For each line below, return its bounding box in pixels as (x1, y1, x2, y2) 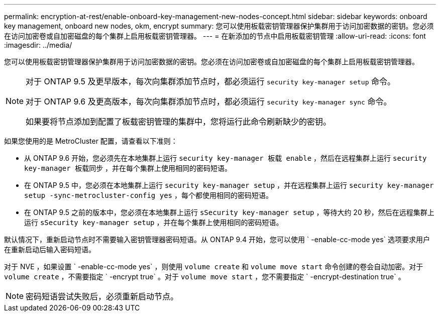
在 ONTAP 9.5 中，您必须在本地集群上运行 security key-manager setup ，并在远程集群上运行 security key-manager (24, 181, 434, 189)
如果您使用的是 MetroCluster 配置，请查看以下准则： (4, 137, 178, 145)
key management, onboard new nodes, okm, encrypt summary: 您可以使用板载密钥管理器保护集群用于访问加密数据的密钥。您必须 (4, 22, 434, 30)
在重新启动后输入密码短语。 (4, 245, 95, 254)
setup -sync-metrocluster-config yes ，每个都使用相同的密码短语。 (24, 191, 273, 199)
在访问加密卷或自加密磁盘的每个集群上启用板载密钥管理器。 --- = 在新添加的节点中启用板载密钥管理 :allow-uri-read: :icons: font (4, 32, 426, 40)
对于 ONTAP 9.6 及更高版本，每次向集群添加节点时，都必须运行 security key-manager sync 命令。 (26, 96, 392, 107)
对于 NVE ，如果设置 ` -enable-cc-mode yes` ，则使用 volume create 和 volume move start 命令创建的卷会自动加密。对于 (4, 262, 423, 271)
